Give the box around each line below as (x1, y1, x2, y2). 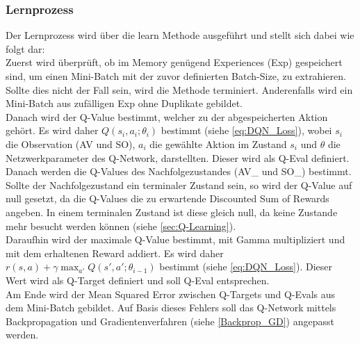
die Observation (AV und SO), (6, 136, 136, 151)
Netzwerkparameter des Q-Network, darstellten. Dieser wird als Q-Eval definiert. (6, 150, 350, 165)
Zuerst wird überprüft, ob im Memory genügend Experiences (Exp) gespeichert (6, 55, 343, 69)
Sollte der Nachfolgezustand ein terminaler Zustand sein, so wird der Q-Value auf (6, 177, 352, 192)
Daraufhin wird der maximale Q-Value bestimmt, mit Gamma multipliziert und (6, 232, 345, 247)
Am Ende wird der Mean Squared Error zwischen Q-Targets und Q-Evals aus (6, 286, 336, 301)
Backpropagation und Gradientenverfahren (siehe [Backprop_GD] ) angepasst (6, 313, 334, 328)
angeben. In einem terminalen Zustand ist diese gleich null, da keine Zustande (6, 204, 338, 219)
